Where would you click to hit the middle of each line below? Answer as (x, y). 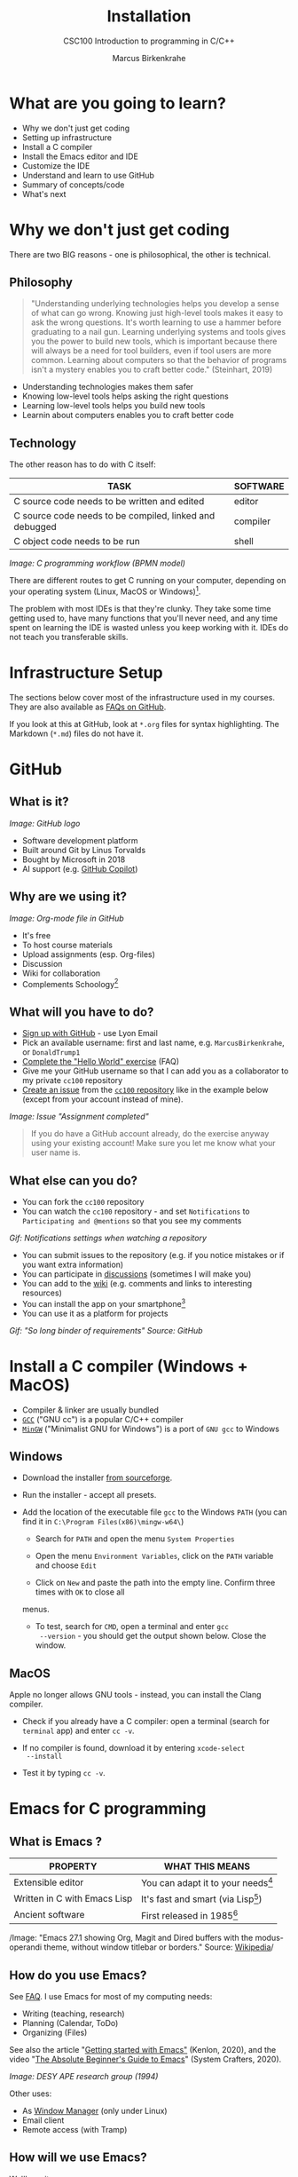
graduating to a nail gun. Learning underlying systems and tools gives (158, 332)
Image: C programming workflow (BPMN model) (98, 563)
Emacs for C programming (108, 1809)
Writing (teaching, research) (74, 2014)
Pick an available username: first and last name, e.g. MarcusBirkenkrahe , (153, 1043)
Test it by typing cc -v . (64, 1773)
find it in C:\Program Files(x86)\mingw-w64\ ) (103, 1522)
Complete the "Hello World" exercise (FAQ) (101, 1062)
